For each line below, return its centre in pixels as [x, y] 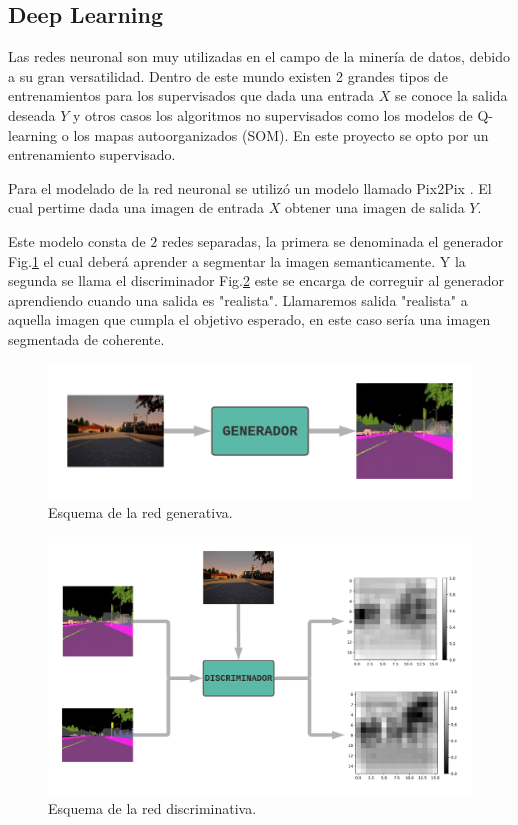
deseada [32, 114]
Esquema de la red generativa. [140, 512]
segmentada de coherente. [86, 338]
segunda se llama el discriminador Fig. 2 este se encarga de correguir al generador [256, 280]
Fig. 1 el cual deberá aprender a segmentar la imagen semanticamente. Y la [237, 260]
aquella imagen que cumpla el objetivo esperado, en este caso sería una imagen [249, 319]
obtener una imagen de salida [374, 207]
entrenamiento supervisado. [92, 154]
